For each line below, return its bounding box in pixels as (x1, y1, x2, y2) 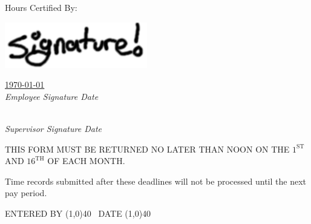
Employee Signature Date (5, 90, 99, 102)
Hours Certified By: (5, 1, 77, 13)
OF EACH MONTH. (47, 154, 125, 167)
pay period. (5, 186, 47, 199)
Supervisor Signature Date (5, 122, 102, 134)
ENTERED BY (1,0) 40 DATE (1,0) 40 (5, 206, 151, 219)
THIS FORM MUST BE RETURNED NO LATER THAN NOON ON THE (5, 142, 290, 155)
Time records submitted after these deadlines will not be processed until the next (5, 174, 306, 187)
